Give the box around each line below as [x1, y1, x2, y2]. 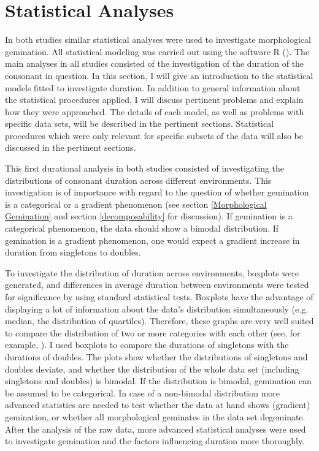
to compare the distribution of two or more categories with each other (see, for [5, 326, 301, 339]
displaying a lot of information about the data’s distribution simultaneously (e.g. [5, 302, 309, 315]
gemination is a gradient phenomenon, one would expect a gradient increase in [5, 233, 300, 246]
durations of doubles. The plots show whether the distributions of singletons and [5, 350, 308, 363]
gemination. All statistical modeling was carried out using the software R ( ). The [5, 45, 310, 58]
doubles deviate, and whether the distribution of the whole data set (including [5, 362, 299, 375]
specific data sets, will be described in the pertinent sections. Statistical [5, 117, 274, 130]
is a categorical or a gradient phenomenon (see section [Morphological [5, 197, 267, 210]
